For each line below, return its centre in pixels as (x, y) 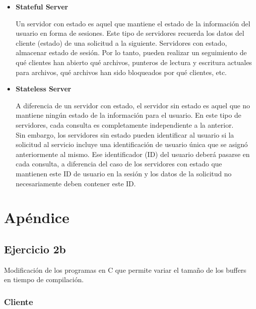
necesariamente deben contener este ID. (76, 183)
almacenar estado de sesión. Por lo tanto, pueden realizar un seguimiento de (131, 52)
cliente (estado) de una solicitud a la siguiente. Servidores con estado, (121, 42)
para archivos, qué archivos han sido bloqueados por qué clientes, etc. (121, 72)
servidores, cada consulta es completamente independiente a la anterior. (125, 124)
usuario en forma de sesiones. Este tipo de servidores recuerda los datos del (130, 33)
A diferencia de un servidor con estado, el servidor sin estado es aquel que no (133, 105)
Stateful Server (42, 6)
